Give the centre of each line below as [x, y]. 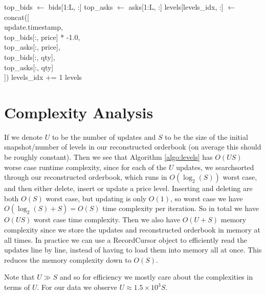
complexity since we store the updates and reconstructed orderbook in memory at [132, 230]
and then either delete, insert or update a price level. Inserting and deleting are [128, 188]
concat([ [17, 17]
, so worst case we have [206, 198]
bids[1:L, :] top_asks [81, 7]
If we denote [24, 136]
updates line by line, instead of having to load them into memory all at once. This [133, 250]
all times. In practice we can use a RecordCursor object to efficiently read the [126, 239]
